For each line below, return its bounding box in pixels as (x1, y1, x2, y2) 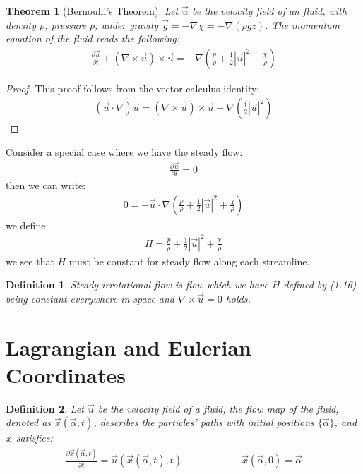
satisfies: (16, 430, 53, 445)
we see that (6, 253, 54, 268)
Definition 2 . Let (6, 401, 84, 415)
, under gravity (94, 17, 159, 32)
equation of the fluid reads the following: (6, 31, 180, 46)
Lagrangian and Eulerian (6, 332, 251, 361)
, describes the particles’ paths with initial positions (93, 415, 314, 430)
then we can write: (6, 178, 86, 193)
